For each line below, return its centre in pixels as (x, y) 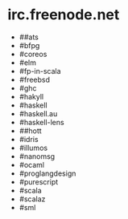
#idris (29, 139)
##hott (30, 131)
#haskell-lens (42, 122)
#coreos (33, 54)
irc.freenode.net (64, 15)
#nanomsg (37, 156)
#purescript (39, 181)
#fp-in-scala (40, 71)
